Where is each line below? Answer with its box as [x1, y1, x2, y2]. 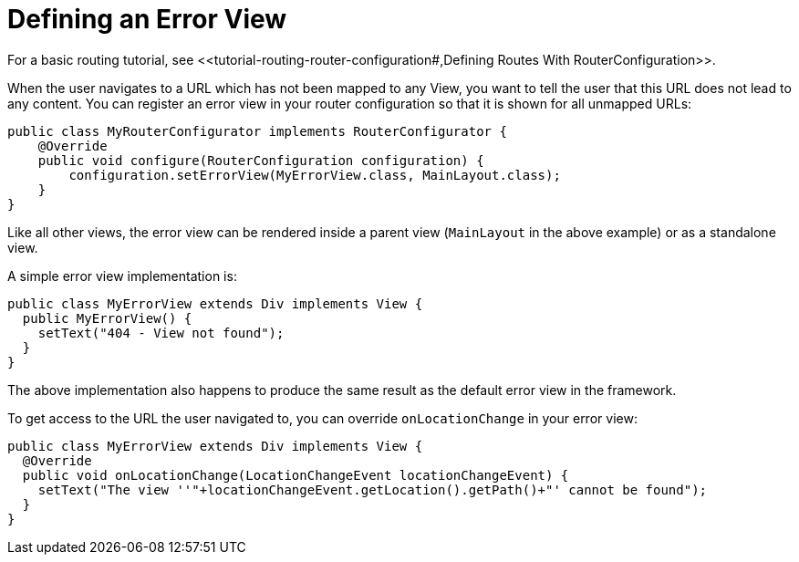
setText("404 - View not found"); [37, 325, 285, 340]
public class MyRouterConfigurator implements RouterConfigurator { [7, 123, 507, 139]
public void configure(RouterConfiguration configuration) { [37, 152, 484, 168]
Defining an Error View [7, 4, 287, 35]
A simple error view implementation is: [7, 267, 237, 284]
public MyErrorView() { [22, 310, 192, 326]
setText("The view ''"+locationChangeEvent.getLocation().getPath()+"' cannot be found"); [37, 482, 708, 497]
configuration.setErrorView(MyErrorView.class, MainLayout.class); [68, 167, 561, 182]
